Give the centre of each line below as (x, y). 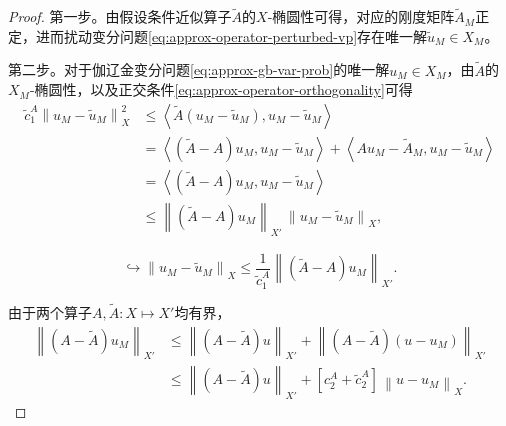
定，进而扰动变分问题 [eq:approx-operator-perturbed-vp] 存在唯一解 (218, 35)
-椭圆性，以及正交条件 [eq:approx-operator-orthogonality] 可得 (221, 89)
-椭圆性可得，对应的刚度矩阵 (361, 16)
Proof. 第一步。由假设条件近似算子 (120, 16)
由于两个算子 (50, 312)
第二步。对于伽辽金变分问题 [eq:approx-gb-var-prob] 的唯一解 (199, 69)
